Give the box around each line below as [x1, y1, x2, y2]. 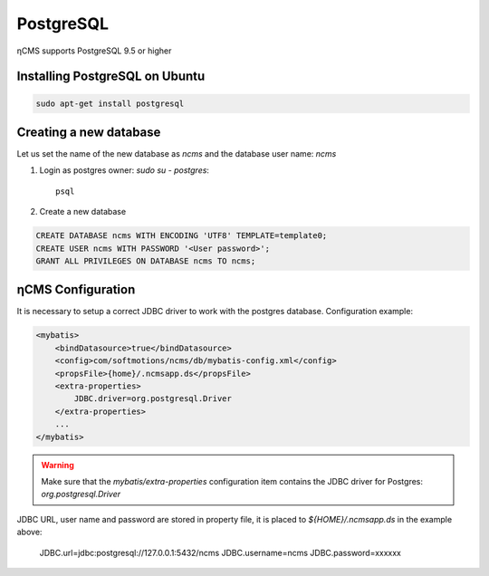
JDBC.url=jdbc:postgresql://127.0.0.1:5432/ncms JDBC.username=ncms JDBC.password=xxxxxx [39, 547, 402, 558]
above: [16, 526, 43, 538]
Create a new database [39, 206, 127, 217]
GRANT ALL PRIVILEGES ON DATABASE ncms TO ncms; [35, 255, 256, 266]
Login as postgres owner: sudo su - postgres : [39, 165, 210, 176]
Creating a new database [16, 124, 161, 139]
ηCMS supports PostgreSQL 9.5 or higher [16, 45, 172, 56]
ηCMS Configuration [16, 282, 136, 298]
